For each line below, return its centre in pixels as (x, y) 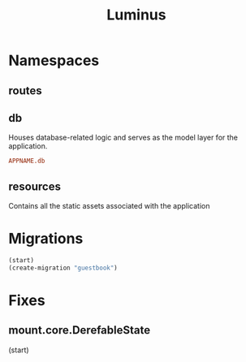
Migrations (46, 239)
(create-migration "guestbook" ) (63, 268)
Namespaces (54, 60)
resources (35, 186)
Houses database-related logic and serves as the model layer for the (123, 138)
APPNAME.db (27, 161)
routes (25, 90)
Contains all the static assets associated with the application (109, 206)
